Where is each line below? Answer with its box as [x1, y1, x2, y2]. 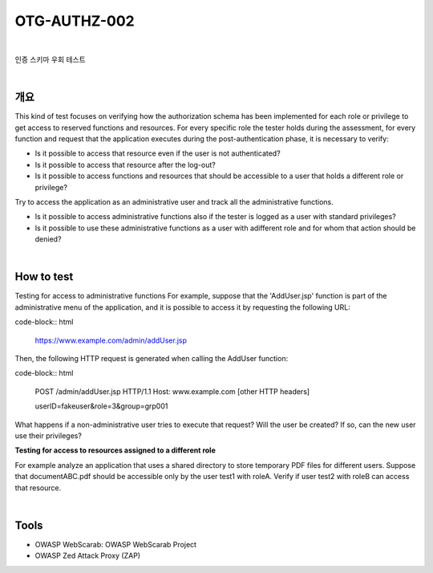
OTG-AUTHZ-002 [14, 12, 136, 30]
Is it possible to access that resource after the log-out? [34, 160, 216, 169]
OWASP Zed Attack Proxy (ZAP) [34, 551, 140, 561]
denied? [34, 234, 62, 244]
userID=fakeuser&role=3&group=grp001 [34, 401, 168, 411]
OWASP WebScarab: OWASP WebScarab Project [34, 539, 196, 549]
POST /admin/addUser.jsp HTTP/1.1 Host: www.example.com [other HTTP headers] [34, 386, 310, 396]
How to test [14, 270, 74, 284]
